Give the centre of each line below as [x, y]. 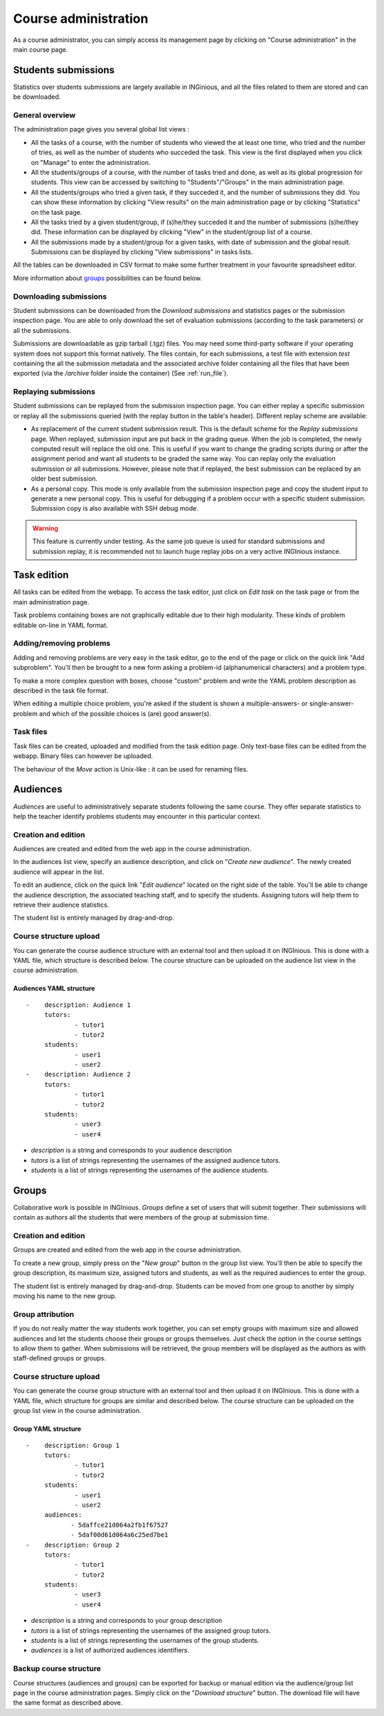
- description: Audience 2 [79, 1075]
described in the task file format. [61, 691]
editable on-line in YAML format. [60, 625]
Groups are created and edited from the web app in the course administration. [127, 1250]
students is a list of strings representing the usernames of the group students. [145, 1641]
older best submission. [64, 479]
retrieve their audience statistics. [61, 905]
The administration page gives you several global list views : [101, 129]
